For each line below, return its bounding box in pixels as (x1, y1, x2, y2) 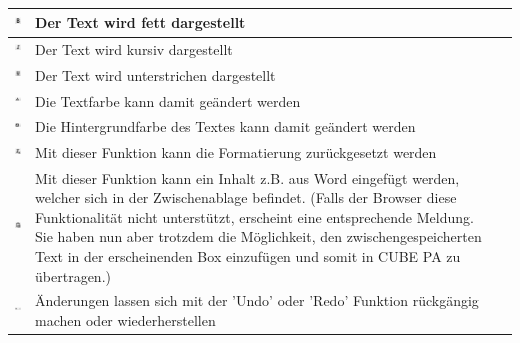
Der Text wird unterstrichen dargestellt (35, 64, 276, 85)
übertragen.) (35, 265, 111, 286)
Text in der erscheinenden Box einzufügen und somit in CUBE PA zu (35, 245, 461, 266)
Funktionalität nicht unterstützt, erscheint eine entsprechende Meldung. (35, 206, 474, 227)
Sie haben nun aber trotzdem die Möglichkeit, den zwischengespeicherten (35, 226, 482, 247)
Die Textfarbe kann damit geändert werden (35, 90, 301, 111)
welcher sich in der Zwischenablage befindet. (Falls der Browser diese (35, 187, 457, 208)
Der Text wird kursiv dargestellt (35, 38, 233, 59)
